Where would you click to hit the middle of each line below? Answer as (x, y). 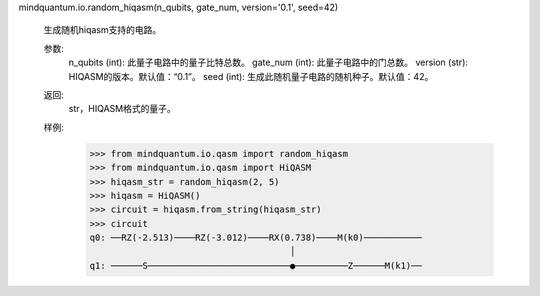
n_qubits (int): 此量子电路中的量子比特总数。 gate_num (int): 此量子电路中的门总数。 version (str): (268, 62)
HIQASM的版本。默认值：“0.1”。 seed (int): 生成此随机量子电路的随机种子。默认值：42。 (251, 76)
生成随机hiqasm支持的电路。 (102, 30)
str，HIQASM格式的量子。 (122, 109)
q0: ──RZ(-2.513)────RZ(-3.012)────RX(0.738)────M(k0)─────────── (255, 238)
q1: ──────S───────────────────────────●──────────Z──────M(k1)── (255, 265)
